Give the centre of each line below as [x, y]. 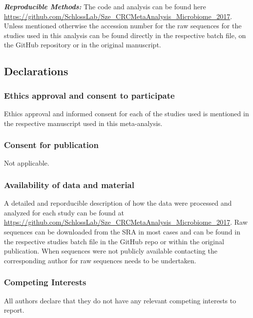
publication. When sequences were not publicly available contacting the [111, 251]
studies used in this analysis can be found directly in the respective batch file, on [125, 35]
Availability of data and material [69, 184]
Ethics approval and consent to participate [89, 95]
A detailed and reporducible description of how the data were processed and [118, 203]
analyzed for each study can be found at [64, 212]
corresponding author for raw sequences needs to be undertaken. [100, 260]
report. [14, 310]
